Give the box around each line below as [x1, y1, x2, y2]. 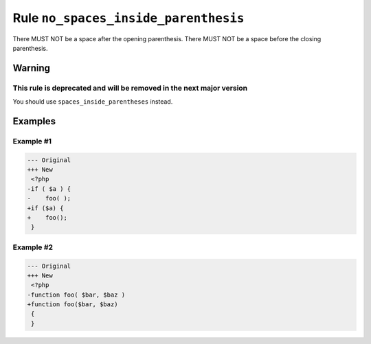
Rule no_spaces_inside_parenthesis [12, 10, 245, 25]
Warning [12, 62, 51, 73]
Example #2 [12, 242, 54, 252]
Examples [12, 115, 56, 127]
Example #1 [12, 136, 52, 146]
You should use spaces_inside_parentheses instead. [12, 98, 173, 106]
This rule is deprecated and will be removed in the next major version [12, 83, 248, 93]
